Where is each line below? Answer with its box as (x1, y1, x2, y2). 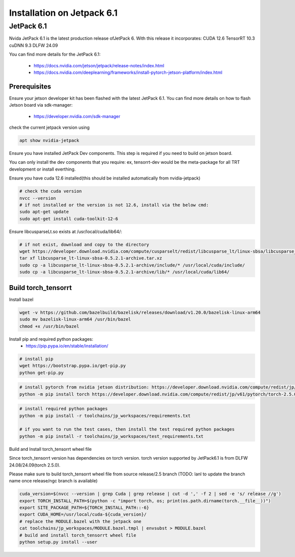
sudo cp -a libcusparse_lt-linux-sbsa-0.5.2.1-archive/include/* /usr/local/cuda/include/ (19, 262, 245, 268)
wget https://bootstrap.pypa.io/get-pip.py (19, 363, 126, 369)
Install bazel (9, 296, 34, 302)
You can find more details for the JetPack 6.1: (9, 52, 101, 58)
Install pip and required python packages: (9, 336, 93, 342)
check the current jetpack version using (9, 124, 90, 130)
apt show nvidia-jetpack (19, 138, 80, 144)
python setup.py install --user (19, 539, 98, 545)
